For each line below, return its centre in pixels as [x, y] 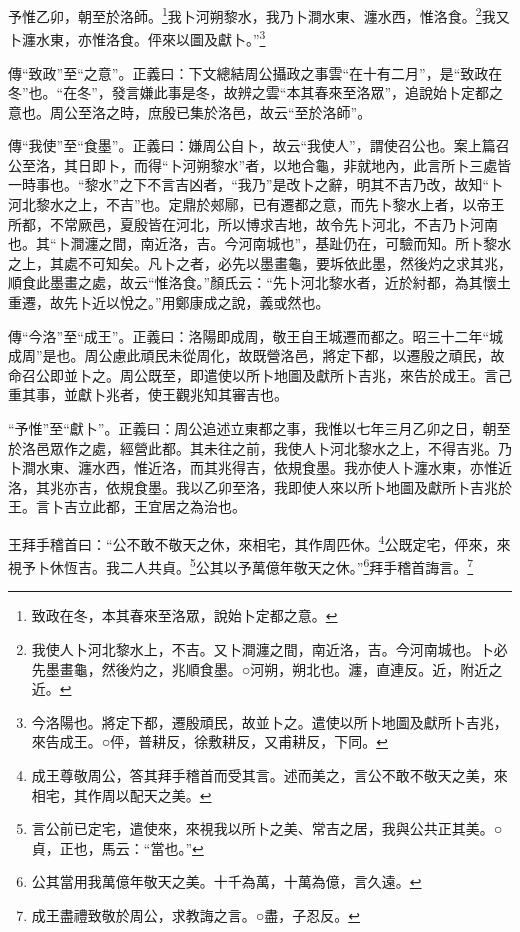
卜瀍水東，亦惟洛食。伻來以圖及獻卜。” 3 [137, 37]
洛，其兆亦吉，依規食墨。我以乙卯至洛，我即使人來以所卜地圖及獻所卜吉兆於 [260, 486]
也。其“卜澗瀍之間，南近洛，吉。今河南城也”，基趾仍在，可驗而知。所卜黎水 [260, 243]
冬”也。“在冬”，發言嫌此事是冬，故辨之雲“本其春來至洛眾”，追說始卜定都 [249, 92]
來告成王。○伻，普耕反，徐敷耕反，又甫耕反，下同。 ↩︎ [209, 741]
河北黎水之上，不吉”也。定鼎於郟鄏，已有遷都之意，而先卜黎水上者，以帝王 [256, 204]
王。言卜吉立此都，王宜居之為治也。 [127, 506]
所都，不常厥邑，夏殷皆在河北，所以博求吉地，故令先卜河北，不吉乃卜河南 [253, 223]
